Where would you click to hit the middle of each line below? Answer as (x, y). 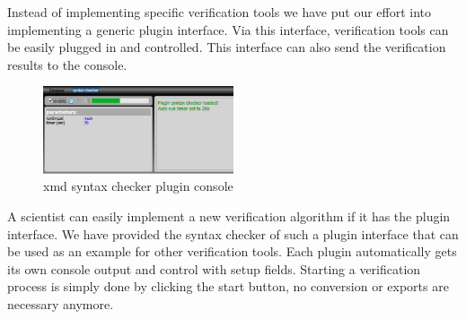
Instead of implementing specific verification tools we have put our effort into (220, 12)
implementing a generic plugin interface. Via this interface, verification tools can (228, 29)
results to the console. (67, 64)
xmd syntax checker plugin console (138, 186)
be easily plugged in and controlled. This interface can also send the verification (227, 47)
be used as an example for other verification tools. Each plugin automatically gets (232, 251)
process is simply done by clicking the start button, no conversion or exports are (228, 286)
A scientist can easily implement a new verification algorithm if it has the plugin (229, 216)
